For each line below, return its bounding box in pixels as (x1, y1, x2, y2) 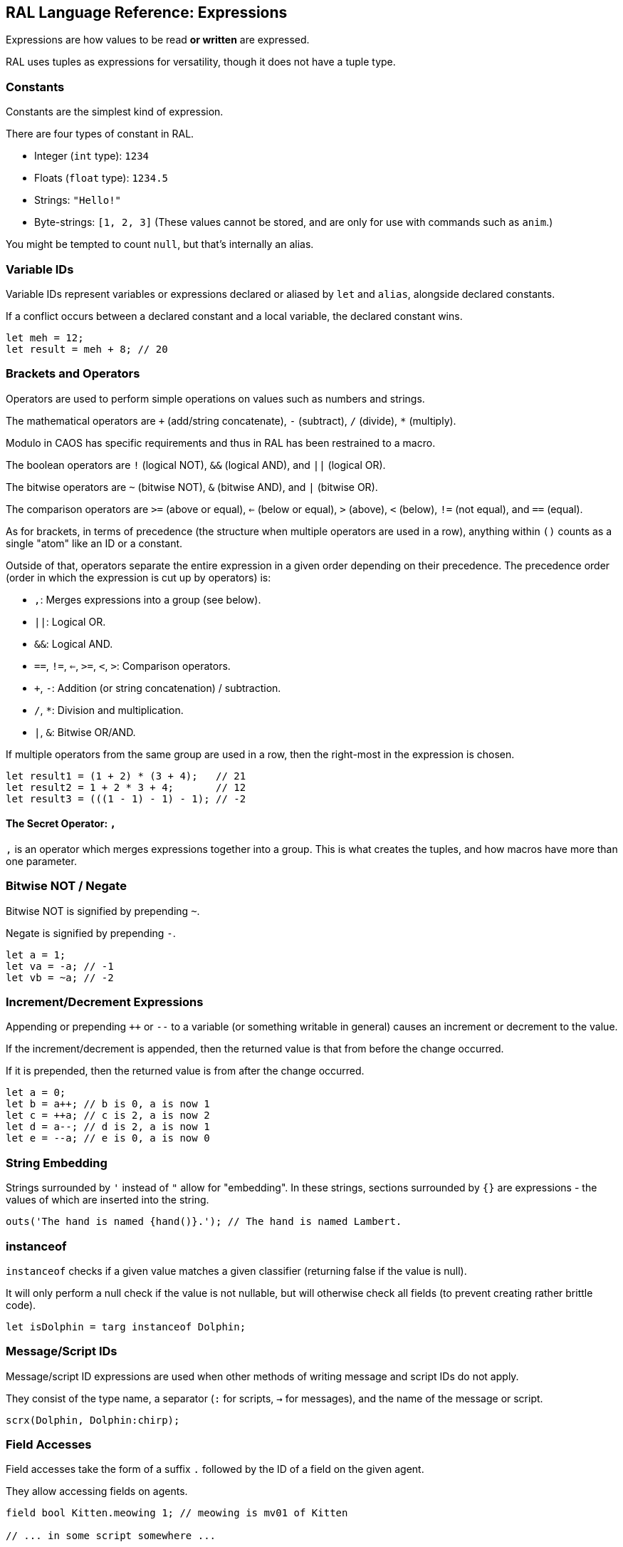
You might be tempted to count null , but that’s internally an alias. (6, 238, 314, 251)
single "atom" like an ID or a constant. (6, 537, 183, 549)
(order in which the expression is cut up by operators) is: (6, 571, 271, 584)
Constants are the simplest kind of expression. (6, 105, 224, 118)
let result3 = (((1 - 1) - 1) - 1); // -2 (6, 792, 246, 804)
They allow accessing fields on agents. (6, 1485, 188, 1498)
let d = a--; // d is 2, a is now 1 (6, 1121, 210, 1133)
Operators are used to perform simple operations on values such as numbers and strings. (6, 392, 425, 405)
